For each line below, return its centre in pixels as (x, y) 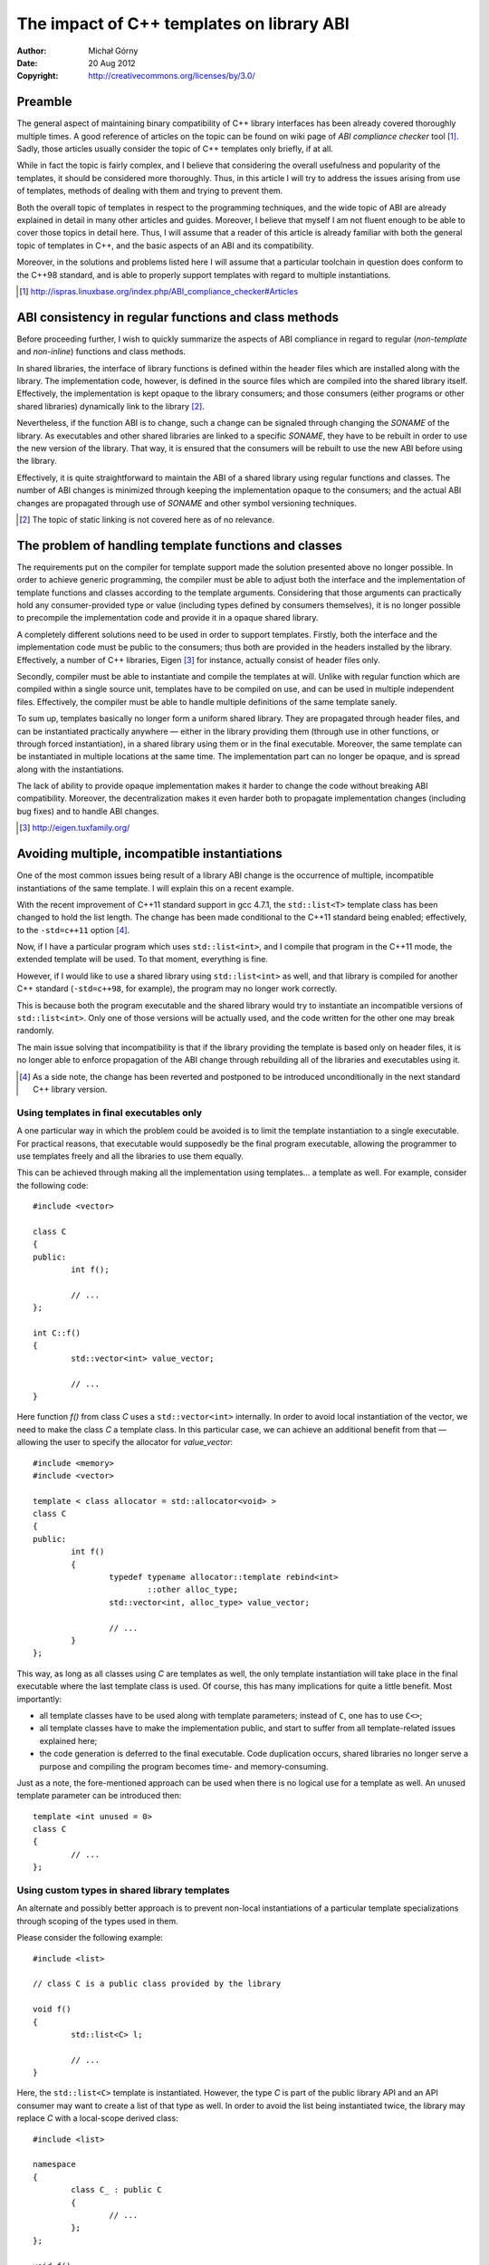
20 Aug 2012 (112, 63)
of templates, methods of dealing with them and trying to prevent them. (150, 191)
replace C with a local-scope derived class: (97, 2118)
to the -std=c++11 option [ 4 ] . (73, 930)
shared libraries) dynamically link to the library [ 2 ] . (111, 406)
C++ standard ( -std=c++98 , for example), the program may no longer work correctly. (177, 988)
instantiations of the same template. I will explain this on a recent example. (155, 888)
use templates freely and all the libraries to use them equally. (130, 1156)
